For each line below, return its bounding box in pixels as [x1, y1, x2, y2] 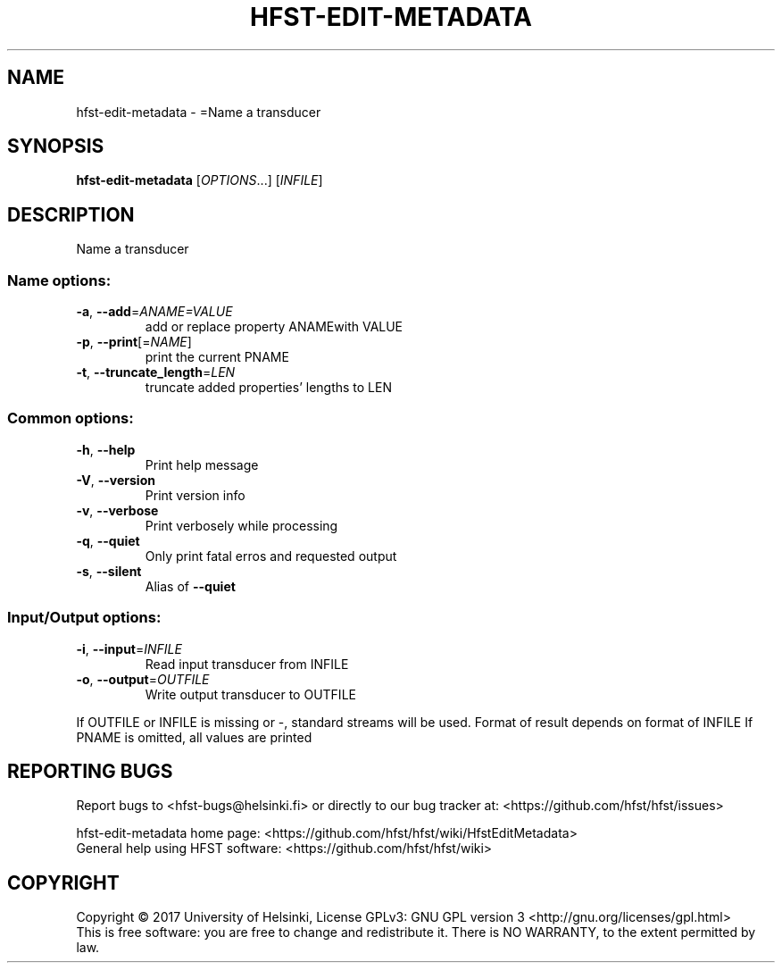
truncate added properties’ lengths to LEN [145, 380, 393, 396]
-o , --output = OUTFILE [76, 671, 210, 687]
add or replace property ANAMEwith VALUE [145, 319, 403, 335]
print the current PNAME [145, 349, 289, 365]
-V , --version [76, 472, 155, 488]
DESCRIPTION [7, 203, 135, 226]
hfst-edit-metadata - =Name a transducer [76, 104, 321, 120]
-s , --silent [76, 563, 142, 579]
